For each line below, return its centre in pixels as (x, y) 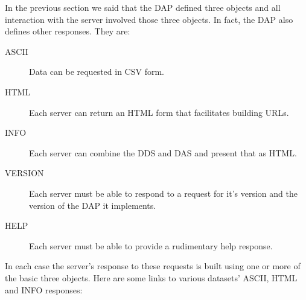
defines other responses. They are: (68, 31)
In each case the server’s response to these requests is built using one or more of (153, 266)
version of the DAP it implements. (93, 205)
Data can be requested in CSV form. (97, 72)
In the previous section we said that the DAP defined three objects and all (143, 7)
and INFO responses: (44, 289)
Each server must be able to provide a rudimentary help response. (151, 245)
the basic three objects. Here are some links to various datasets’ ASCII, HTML (151, 277)
